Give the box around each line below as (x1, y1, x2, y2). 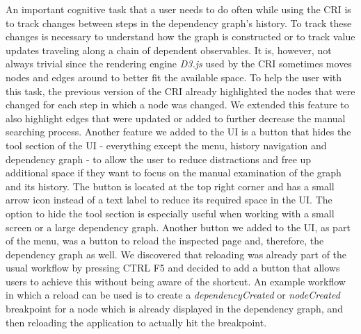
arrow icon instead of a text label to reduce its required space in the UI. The (6, 192, 332, 207)
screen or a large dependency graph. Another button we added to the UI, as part (6, 219, 351, 234)
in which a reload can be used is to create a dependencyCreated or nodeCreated (6, 287, 340, 302)
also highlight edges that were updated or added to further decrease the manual (6, 110, 346, 125)
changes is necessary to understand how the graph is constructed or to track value (6, 29, 355, 44)
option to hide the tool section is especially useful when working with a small (6, 206, 335, 220)
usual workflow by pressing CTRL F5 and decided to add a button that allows (6, 260, 340, 275)
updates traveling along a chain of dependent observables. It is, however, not (6, 42, 332, 57)
